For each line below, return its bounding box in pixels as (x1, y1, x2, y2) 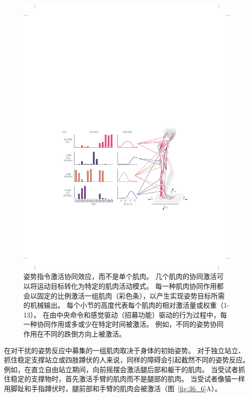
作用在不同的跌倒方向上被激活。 (23, 328, 126, 338)
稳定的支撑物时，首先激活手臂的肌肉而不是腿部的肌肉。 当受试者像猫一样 (10, 374, 245, 384)
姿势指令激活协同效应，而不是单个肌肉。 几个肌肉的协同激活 (23, 271, 217, 281)
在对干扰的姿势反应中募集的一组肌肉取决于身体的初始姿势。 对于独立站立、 (4, 345, 245, 355)
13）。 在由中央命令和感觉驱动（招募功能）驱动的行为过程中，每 (23, 309, 227, 319)
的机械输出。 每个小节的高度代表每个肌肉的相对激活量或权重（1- (23, 300, 230, 310)
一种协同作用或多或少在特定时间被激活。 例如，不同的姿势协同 (23, 319, 224, 329)
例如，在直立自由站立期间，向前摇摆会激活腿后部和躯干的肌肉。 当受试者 (4, 364, 238, 374)
